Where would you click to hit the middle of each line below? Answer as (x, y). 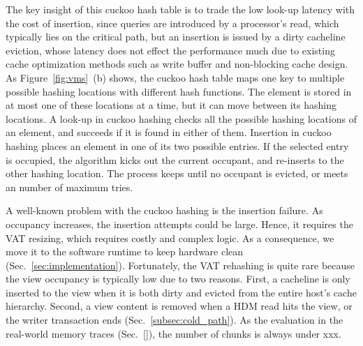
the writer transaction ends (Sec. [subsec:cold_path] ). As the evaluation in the (175, 320)
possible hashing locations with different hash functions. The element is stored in (179, 91)
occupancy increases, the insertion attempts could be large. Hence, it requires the (179, 224)
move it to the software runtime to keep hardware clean (125, 251)
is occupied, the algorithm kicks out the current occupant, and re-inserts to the (175, 159)
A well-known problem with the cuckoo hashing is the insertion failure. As (164, 210)
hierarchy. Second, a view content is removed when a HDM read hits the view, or (179, 306)
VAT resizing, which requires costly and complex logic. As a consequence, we (170, 238)
